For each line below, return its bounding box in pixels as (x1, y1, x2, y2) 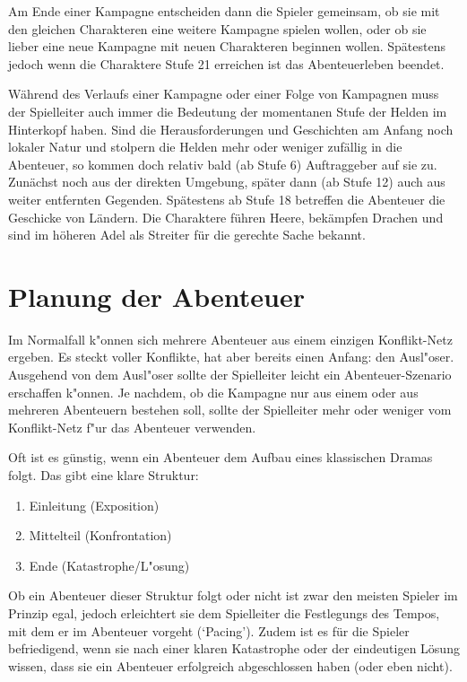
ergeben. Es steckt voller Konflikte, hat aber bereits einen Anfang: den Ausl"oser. (8, 347, 454, 366)
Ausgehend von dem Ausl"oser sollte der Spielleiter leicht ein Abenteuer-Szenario (8, 365, 452, 384)
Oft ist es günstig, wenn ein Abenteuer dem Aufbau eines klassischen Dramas (8, 448, 433, 467)
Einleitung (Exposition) (29, 495, 160, 514)
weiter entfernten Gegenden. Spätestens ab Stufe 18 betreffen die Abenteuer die (8, 189, 445, 208)
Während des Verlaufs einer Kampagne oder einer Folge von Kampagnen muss (8, 84, 439, 103)
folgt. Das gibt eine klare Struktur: (8, 466, 199, 484)
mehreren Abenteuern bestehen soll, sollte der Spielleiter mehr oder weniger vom (8, 400, 452, 419)
